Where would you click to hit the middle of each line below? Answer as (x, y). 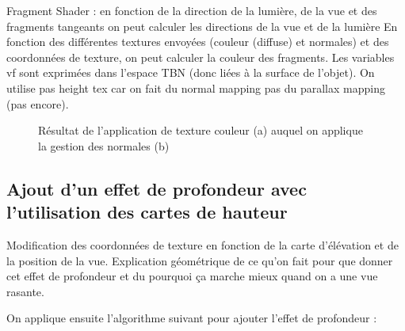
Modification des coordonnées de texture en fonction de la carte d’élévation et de (202, 244)
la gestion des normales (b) (104, 145)
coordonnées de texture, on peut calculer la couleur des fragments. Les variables (201, 57)
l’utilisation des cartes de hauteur (147, 212)
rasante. (25, 291)
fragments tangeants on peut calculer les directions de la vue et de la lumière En (202, 26)
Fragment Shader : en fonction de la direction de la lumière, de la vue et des (192, 10)
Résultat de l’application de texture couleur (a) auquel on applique (201, 130)
